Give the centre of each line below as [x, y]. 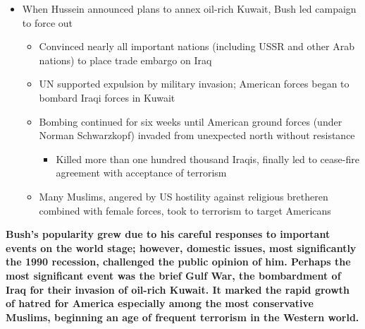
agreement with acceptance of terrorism [141, 173]
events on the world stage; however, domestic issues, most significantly [181, 247]
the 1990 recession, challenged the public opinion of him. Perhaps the [178, 262]
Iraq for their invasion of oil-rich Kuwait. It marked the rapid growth [178, 289]
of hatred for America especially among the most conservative [160, 303]
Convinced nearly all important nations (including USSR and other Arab [197, 46]
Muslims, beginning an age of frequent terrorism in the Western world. [182, 317]
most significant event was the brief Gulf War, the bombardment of [173, 275]
